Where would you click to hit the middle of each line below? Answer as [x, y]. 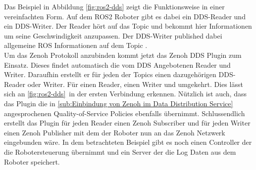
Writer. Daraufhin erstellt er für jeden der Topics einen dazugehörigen [110, 74]
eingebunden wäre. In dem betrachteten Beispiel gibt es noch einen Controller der [128, 142]
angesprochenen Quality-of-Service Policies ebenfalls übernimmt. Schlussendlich [125, 113]
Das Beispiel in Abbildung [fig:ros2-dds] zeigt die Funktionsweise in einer [114, 6]
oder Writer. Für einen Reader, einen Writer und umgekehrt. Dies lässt [135, 84]
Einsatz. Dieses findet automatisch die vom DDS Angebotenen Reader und [117, 64]
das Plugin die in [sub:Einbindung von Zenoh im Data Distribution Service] [119, 103]
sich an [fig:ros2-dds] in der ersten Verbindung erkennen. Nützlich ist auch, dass [125, 94]
